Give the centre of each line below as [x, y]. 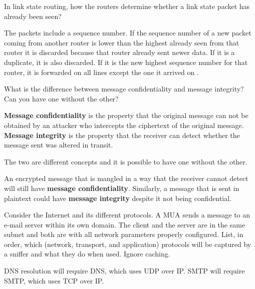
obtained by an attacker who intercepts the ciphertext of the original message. [124, 125]
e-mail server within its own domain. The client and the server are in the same [125, 224]
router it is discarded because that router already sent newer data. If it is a [119, 52]
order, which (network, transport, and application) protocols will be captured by [128, 244]
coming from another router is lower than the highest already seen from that [122, 42]
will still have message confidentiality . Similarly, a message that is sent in [122, 188]
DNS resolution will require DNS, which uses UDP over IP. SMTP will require [124, 271]
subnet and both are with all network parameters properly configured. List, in [124, 234]
